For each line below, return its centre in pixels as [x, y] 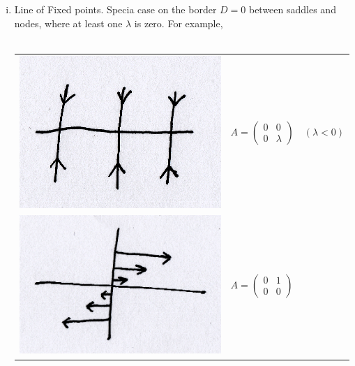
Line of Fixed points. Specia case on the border [115, 9]
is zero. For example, [179, 23]
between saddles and [292, 9]
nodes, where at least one [68, 23]
